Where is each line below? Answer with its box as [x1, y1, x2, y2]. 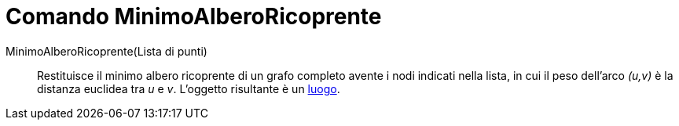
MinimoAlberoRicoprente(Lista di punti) [6, 44, 207, 58]
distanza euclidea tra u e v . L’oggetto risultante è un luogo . [37, 81, 340, 95]
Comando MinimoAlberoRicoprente [6, 3, 382, 30]
